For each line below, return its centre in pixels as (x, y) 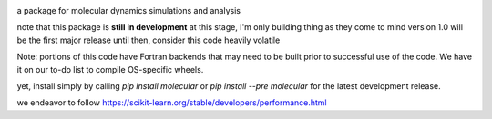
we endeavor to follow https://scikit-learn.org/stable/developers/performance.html (172, 103)
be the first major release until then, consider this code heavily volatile (149, 40)
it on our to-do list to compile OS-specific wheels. (110, 69)
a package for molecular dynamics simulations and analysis (129, 10)
